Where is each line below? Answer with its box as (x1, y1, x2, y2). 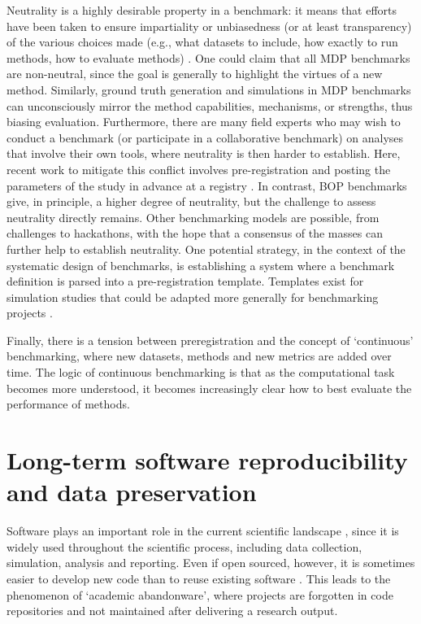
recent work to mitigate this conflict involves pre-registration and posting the (7, 160, 391, 177)
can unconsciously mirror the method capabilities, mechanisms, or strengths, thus (7, 97, 413, 114)
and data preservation (7, 475, 257, 508)
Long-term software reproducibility (7, 443, 408, 477)
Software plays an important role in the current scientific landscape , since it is (7, 522, 399, 539)
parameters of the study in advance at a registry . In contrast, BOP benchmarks (7, 177, 407, 194)
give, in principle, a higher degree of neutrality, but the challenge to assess (7, 193, 376, 210)
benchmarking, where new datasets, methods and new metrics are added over (7, 347, 392, 364)
